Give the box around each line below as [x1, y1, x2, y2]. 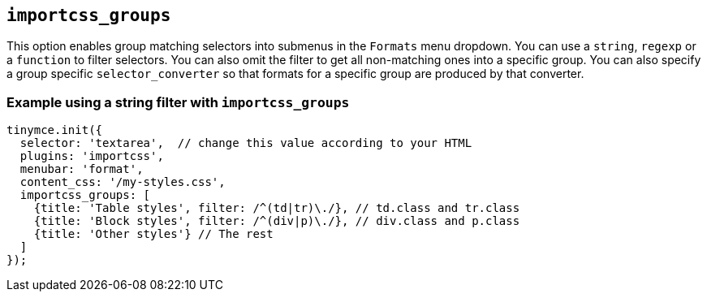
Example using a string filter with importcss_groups [6, 93, 350, 110]
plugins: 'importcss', [19, 149, 164, 163]
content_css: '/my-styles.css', [19, 175, 226, 189]
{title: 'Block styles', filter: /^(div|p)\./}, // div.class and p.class [33, 214, 520, 228]
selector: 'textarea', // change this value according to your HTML [19, 136, 472, 150]
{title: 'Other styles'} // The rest [33, 227, 274, 241]
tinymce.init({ [6, 123, 103, 137]
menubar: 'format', [19, 162, 144, 176]
